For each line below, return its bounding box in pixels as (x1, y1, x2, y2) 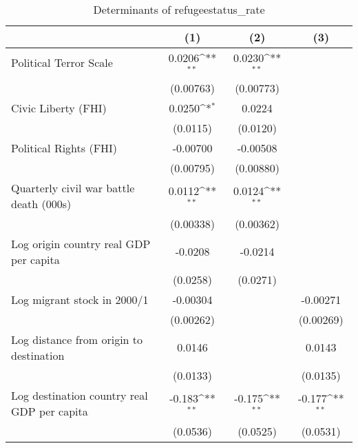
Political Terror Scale (11, 54, 113, 71)
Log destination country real (11, 387, 148, 403)
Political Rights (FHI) (11, 139, 118, 156)
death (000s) (11, 195, 72, 212)
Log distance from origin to (11, 331, 143, 347)
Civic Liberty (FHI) (11, 99, 107, 116)
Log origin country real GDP (11, 235, 151, 252)
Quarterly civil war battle (11, 179, 135, 196)
